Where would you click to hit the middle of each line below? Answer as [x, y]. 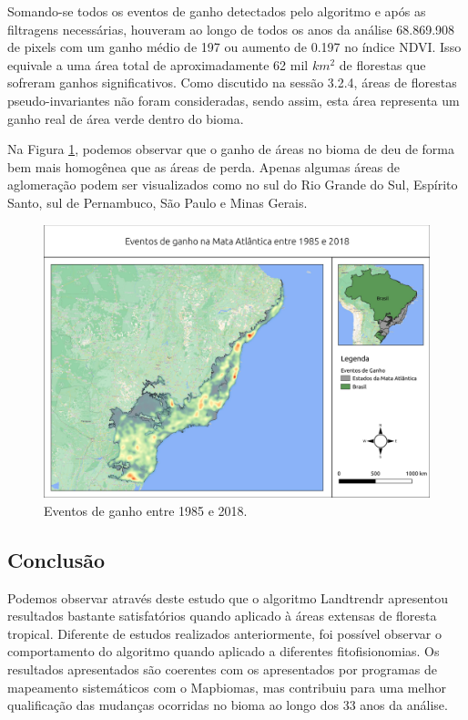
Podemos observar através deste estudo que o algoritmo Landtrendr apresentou [228, 597]
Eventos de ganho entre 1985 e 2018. [146, 510]
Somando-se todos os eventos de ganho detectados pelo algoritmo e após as [217, 11]
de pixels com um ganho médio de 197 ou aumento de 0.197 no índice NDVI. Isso [234, 47]
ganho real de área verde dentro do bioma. [126, 118]
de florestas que [382, 64]
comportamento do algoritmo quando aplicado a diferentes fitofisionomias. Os [224, 651]
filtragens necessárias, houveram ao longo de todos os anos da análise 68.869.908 [231, 29]
